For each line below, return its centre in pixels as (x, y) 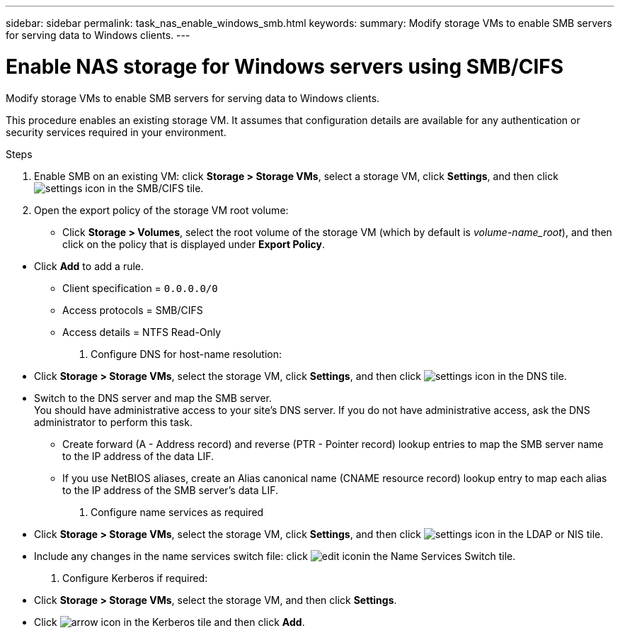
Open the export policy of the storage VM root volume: (161, 210)
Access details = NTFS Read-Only (142, 332)
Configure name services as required (177, 512)
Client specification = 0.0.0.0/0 (140, 288)
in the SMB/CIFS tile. (156, 188)
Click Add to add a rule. (89, 266)
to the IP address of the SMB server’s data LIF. (171, 490)
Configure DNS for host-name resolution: (186, 354)
